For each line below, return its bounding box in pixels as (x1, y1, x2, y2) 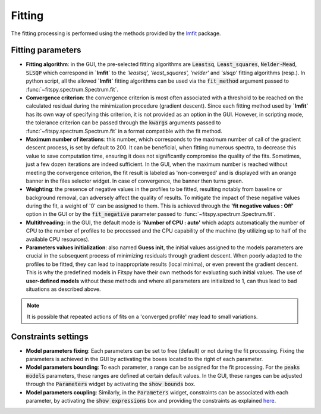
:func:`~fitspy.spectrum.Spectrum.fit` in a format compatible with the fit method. (26, 127, 222, 134)
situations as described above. (26, 286, 101, 293)
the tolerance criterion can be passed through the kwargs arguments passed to (26, 119, 221, 126)
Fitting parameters (11, 45, 81, 55)
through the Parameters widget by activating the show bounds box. (26, 381, 196, 388)
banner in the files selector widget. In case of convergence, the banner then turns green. (26, 177, 244, 184)
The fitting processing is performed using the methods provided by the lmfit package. (11, 30, 221, 37)
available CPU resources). (26, 236, 90, 243)
